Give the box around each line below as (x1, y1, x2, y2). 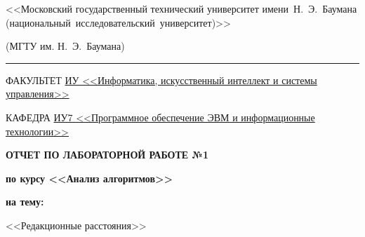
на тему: (6, 194, 44, 209)
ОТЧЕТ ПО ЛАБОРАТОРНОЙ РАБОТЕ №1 (6, 147, 208, 162)
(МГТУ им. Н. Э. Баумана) (6, 39, 125, 53)
